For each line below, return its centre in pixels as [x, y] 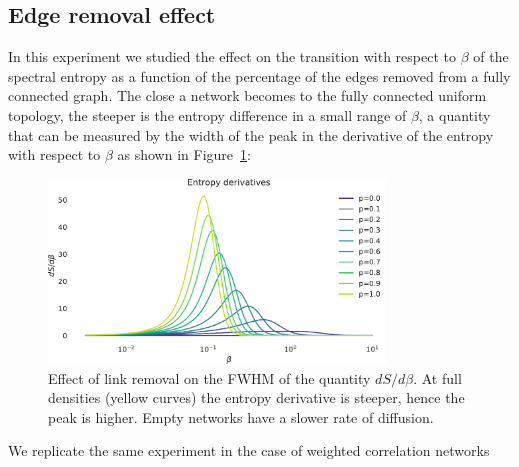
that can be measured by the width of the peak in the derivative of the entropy [251, 134]
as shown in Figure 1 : [184, 154]
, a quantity [454, 114]
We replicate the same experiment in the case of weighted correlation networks [249, 450]
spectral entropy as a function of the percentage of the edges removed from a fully [259, 75]
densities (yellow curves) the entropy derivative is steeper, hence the [256, 397]
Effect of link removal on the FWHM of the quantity [209, 377]
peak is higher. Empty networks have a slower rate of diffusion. [241, 416]
